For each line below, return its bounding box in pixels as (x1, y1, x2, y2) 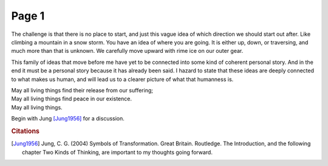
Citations (11, 126, 39, 135)
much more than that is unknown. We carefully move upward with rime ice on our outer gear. (11, 47, 244, 55)
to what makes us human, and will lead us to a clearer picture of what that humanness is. (11, 75, 234, 83)
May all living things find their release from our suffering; (11, 86, 153, 94)
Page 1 (11, 9, 45, 22)
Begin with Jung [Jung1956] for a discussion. (11, 115, 125, 122)
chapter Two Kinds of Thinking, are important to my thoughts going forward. (22, 148, 213, 156)
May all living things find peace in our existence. (11, 95, 132, 103)
